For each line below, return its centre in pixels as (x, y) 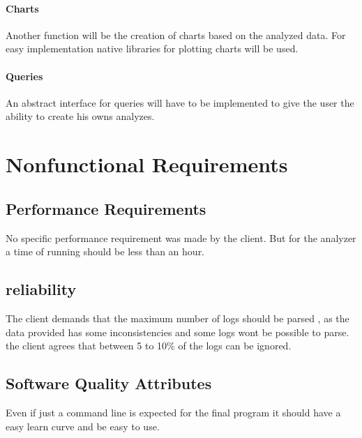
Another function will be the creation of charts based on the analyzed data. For (176, 35)
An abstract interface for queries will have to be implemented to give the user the (180, 102)
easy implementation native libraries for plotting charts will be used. (152, 48)
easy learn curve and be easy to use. (83, 426)
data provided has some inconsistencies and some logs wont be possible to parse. (178, 332)
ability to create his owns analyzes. (80, 116)
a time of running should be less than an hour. (105, 251)
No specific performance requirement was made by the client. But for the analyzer (181, 237)
